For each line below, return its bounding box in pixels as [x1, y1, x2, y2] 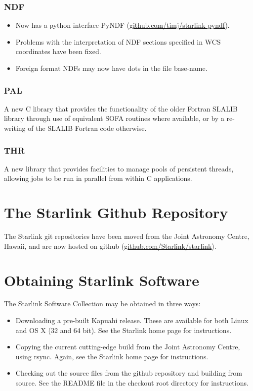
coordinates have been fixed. [15, 46, 101, 56]
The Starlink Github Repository [4, 202, 228, 223]
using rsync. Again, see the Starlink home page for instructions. [15, 351, 209, 361]
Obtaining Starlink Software [4, 270, 200, 290]
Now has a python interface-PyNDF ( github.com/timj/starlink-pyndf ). [15, 20, 230, 30]
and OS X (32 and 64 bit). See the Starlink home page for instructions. [15, 325, 232, 335]
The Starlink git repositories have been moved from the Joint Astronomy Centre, [4, 231, 250, 241]
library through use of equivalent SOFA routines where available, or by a [4, 113, 224, 123]
